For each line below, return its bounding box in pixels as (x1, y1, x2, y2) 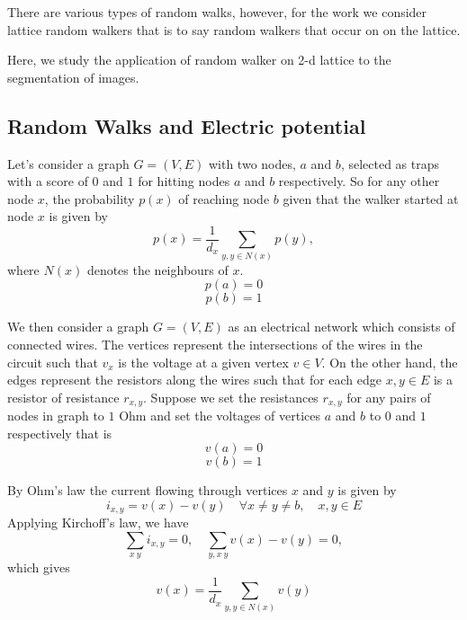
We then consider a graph (7, 317, 149, 336)
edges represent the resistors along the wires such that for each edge (7, 370, 382, 389)
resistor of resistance (7, 387, 120, 406)
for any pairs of (346, 387, 431, 406)
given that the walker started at (283, 189, 459, 208)
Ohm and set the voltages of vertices (119, 406, 321, 425)
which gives (7, 558, 70, 577)
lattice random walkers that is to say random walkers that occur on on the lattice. (7, 20, 461, 39)
